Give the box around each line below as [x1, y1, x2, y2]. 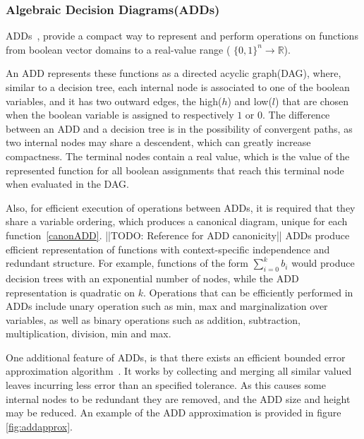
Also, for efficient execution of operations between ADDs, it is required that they [6, 200, 356, 215]
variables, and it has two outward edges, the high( [6, 93, 222, 108]
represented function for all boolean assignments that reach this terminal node [6, 162, 344, 177]
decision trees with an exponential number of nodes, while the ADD [6, 270, 299, 285]
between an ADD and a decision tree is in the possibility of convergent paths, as [6, 121, 353, 136]
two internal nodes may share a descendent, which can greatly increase [6, 135, 311, 150]
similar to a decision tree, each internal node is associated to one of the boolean [6, 80, 350, 94]
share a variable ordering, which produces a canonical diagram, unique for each [6, 214, 348, 229]
